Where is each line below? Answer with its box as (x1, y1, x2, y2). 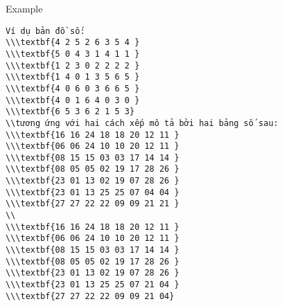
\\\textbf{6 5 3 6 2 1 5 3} (6, 107, 135, 117)
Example (6, 1, 43, 15)
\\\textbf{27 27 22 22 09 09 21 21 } (6, 199, 179, 209)
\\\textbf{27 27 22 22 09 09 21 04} (6, 291, 175, 301)
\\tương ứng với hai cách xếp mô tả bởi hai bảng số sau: (6, 118, 279, 128)
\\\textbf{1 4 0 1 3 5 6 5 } (6, 72, 140, 82)
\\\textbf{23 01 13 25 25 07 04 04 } (6, 187, 179, 197)
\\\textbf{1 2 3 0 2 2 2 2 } (6, 60, 140, 71)
